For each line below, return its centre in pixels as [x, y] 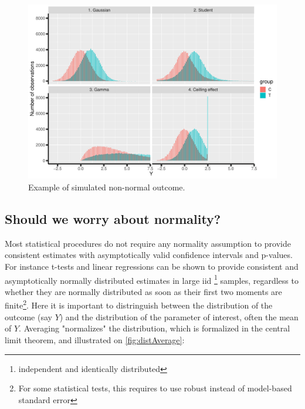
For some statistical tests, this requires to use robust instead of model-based [155, 388]
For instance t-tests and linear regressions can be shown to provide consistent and [152, 266]
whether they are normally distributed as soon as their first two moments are [143, 291]
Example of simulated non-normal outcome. [107, 187]
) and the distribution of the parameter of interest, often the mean [179, 316]
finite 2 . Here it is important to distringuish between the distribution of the [139, 304]
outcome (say [28, 316]
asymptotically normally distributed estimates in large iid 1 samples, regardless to [152, 279]
